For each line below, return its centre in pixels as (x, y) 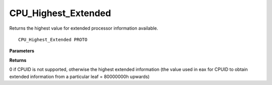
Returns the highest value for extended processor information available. (84, 28)
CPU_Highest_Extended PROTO (53, 39)
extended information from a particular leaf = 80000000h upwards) (79, 76)
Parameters (22, 51)
